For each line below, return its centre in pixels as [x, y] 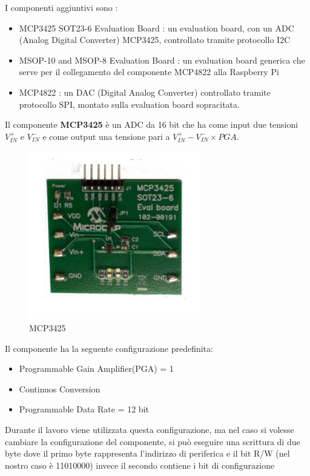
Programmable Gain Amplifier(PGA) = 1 [96, 369]
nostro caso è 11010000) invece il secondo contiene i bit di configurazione [140, 465]
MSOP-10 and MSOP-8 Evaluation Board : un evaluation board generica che [162, 60]
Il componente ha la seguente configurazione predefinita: [109, 348]
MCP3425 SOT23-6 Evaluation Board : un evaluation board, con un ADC [157, 28]
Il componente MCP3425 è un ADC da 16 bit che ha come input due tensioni [152, 124]
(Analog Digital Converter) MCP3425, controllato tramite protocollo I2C [155, 40]
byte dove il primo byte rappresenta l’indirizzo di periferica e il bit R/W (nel [147, 453]
